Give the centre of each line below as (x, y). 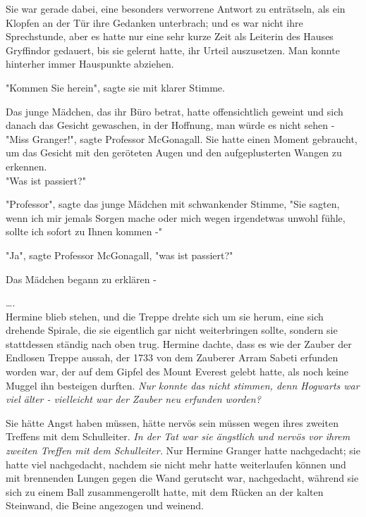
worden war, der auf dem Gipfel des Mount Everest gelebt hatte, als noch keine (177, 372)
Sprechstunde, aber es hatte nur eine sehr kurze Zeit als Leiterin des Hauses (170, 36)
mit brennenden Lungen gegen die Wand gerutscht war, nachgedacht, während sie (182, 478)
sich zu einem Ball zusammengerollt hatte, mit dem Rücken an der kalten (165, 491)
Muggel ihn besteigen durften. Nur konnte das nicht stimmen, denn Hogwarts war (183, 385)
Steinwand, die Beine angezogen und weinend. (105, 505)
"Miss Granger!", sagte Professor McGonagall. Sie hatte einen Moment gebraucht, (182, 138)
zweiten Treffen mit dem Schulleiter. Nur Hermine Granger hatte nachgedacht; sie (183, 450)
